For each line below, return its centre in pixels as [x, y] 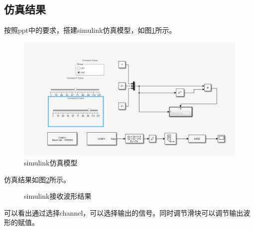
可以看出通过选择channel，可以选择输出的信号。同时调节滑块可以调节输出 [124, 212]
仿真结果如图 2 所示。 [37, 179]
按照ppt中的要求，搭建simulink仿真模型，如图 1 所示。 [90, 30]
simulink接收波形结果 [58, 196]
